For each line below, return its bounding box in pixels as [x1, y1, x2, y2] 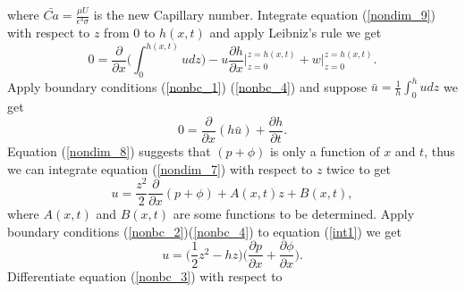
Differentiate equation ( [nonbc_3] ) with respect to [7, 266, 283, 285]
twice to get [326, 159, 391, 178]
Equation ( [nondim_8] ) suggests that [7, 141, 211, 160]
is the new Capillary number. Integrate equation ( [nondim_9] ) [93, 5, 436, 23]
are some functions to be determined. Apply [173, 204, 415, 223]
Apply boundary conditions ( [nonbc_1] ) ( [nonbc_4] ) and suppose [7, 77, 368, 96]
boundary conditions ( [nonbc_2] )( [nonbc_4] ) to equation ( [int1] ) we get [7, 221, 402, 240]
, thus [424, 141, 455, 160]
